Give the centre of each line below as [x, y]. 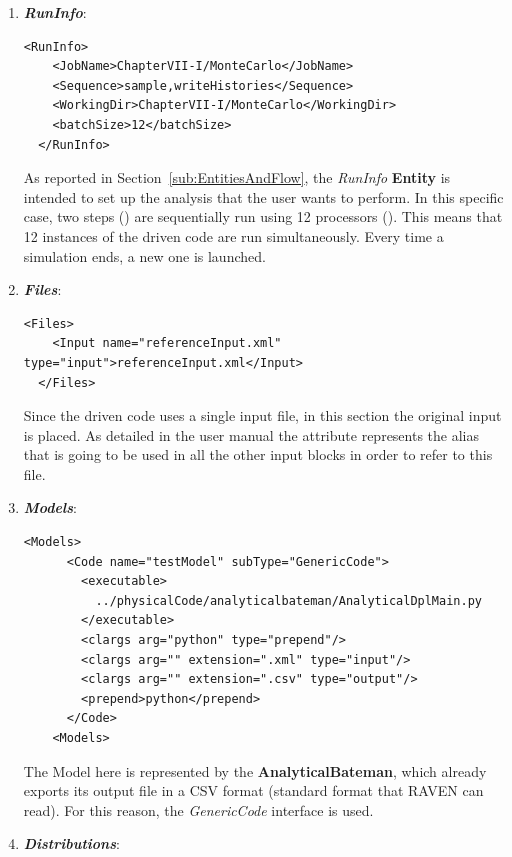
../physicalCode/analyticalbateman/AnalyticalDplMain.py [288, 600]
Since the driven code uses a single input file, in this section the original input [262, 415]
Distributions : [71, 843]
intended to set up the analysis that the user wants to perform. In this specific [263, 196]
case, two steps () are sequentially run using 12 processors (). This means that [263, 216]
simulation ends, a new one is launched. [144, 255]
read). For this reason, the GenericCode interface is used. [198, 809]
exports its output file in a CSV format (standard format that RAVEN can [253, 790]
